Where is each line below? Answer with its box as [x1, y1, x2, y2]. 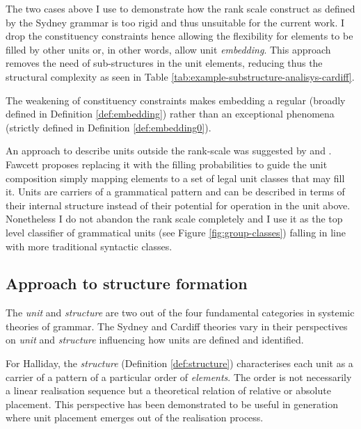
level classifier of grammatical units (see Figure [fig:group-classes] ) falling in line [6, 225, 346, 239]
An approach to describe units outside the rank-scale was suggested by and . [6, 143, 332, 158]
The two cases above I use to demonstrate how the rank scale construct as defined [6, 1, 355, 15]
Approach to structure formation [6, 273, 248, 294]
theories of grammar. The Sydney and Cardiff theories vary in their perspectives [6, 318, 348, 333]
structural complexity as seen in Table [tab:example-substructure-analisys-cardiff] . [6, 69, 355, 83]
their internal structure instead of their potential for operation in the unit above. [6, 197, 351, 212]
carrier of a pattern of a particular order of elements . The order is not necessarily [6, 369, 352, 384]
